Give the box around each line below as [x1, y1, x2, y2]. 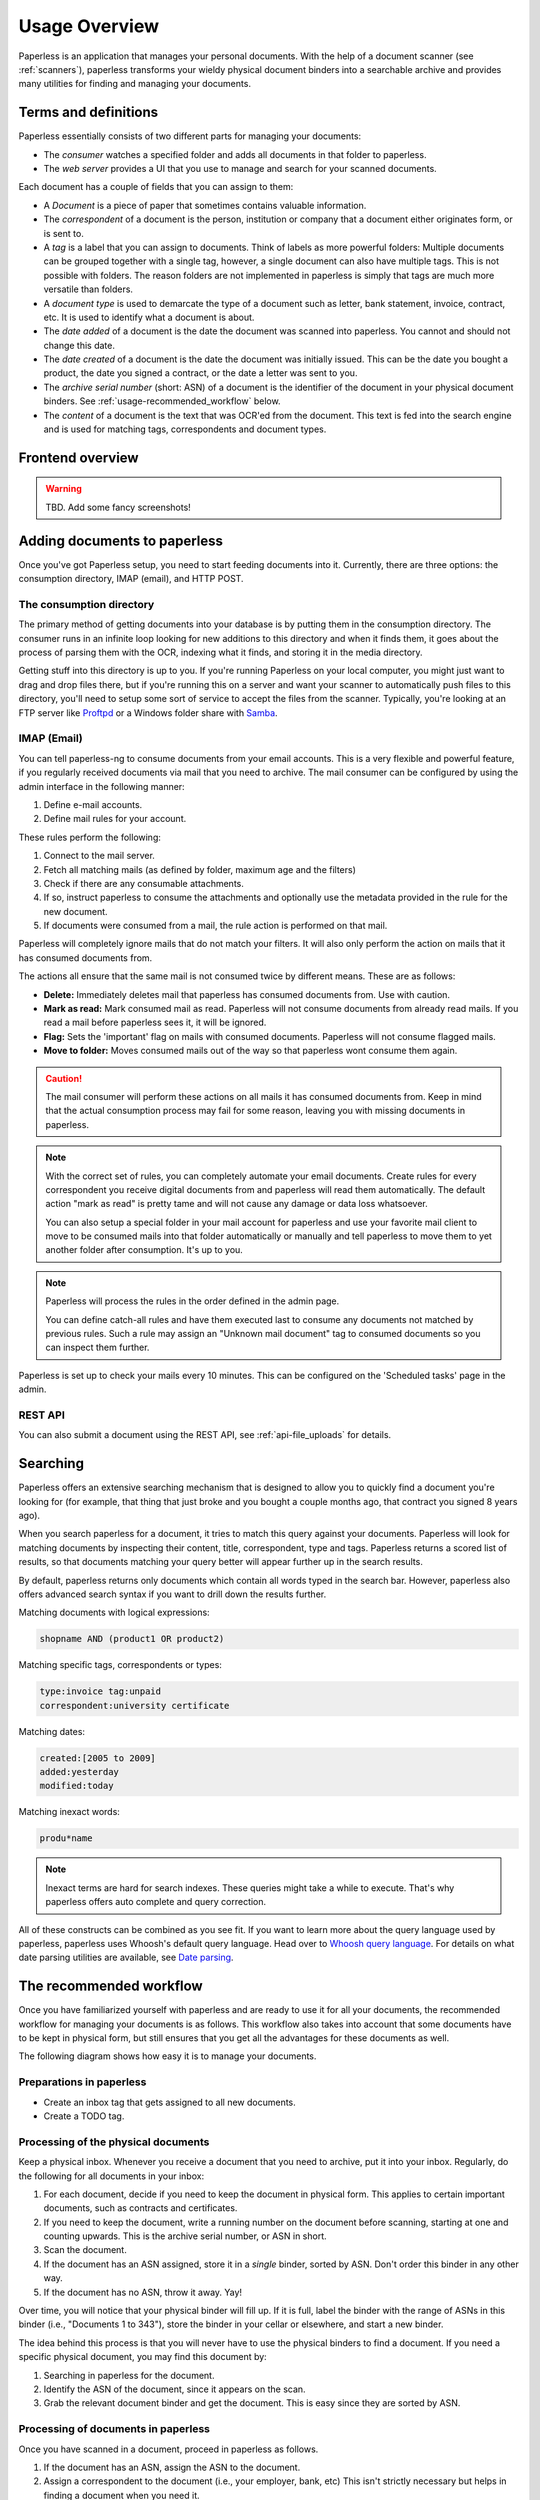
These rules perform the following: [18, 831, 162, 843]
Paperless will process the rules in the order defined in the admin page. [45, 1295, 340, 1307]
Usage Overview [18, 15, 160, 37]
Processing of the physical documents [18, 2135, 210, 2149]
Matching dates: [18, 1725, 85, 1737]
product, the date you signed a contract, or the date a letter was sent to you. [43, 367, 358, 379]
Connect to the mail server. [43, 850, 155, 862]
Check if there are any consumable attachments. [43, 877, 244, 889]
